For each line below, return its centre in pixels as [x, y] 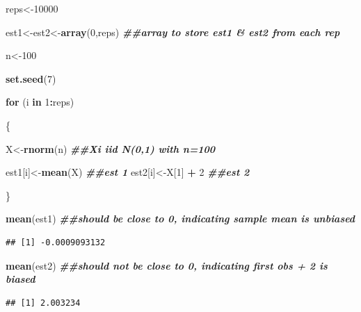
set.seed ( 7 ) [31, 78]
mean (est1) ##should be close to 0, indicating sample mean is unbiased [180, 219]
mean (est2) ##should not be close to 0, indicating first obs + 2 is [167, 265]
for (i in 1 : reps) [40, 102]
